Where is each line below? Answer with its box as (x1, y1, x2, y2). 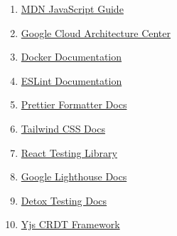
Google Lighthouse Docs (21, 169, 127, 184)
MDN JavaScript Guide (21, 1, 124, 16)
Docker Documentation (21, 49, 122, 64)
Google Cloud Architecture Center (21, 25, 171, 40)
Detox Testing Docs (21, 193, 107, 207)
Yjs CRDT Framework (21, 217, 120, 232)
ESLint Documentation (21, 73, 122, 88)
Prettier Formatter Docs (21, 97, 127, 112)
